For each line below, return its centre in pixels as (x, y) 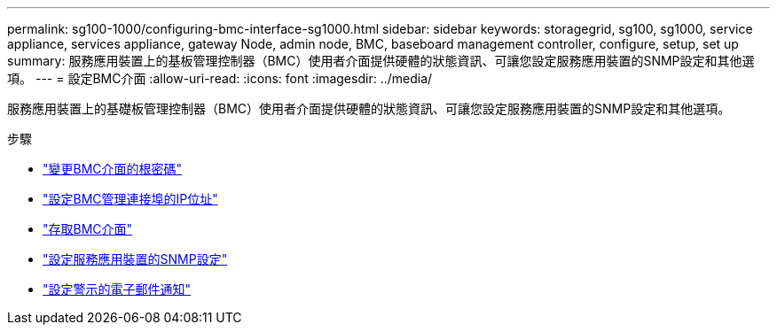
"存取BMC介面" (88, 229)
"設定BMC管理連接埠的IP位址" (130, 199)
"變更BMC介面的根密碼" (113, 169)
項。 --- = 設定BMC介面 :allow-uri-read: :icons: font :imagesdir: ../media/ (220, 78)
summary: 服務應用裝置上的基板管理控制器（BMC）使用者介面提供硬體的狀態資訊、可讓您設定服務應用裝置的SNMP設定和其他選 (381, 61)
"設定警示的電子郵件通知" (117, 289)
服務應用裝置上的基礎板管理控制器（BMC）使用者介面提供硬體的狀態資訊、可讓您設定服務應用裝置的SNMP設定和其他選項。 (369, 108)
